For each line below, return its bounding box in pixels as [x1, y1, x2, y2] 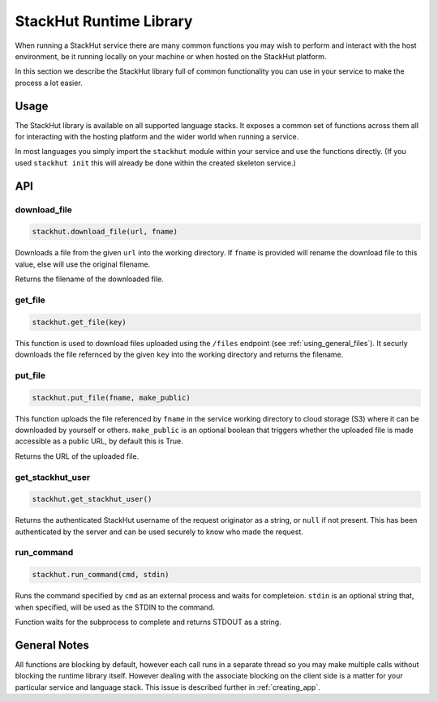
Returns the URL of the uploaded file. [15, 451, 140, 461]
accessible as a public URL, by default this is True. [15, 436, 184, 446]
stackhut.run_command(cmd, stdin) [32, 570, 170, 580]
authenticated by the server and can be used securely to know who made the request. [15, 527, 304, 537]
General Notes [15, 638, 89, 652]
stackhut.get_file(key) [32, 317, 127, 327]
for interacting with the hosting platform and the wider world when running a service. [15, 132, 299, 142]
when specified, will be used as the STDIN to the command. [15, 602, 215, 612]
